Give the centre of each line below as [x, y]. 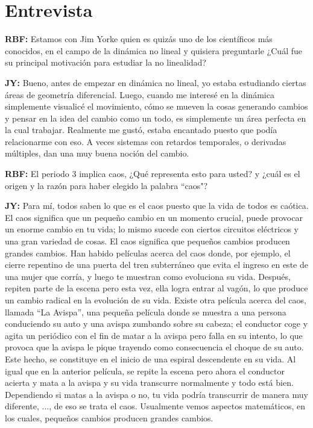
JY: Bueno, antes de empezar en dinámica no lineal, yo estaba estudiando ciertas [156, 82]
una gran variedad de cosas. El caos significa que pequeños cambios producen [147, 241]
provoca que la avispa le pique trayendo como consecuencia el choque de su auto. [154, 347]
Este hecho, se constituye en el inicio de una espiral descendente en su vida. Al [150, 358]
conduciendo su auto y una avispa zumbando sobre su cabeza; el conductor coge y [156, 324]
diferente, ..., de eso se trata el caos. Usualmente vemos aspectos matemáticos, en [155, 406]
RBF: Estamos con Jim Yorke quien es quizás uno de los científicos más [139, 39]
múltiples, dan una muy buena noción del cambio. [97, 153]
